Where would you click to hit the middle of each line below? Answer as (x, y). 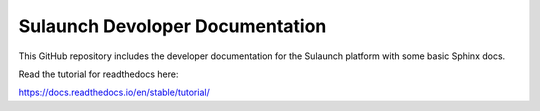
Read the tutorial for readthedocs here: (98, 74)
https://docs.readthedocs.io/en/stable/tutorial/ (114, 92)
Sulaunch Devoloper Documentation (172, 26)
